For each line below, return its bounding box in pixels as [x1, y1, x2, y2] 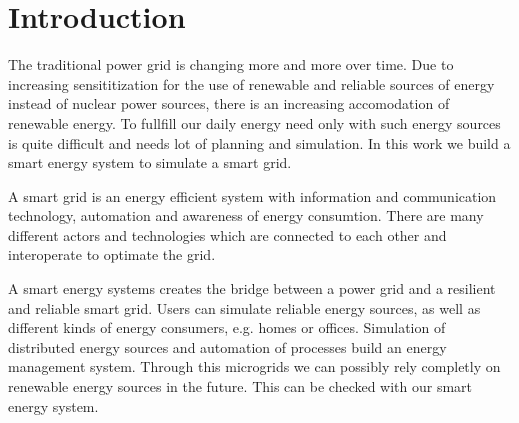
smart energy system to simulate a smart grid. [8, 152, 292, 173]
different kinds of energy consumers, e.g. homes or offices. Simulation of [8, 317, 446, 338]
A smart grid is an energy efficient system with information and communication [8, 185, 497, 206]
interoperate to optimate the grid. [8, 244, 216, 265]
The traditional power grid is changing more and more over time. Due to [8, 54, 454, 75]
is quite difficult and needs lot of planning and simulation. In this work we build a [8, 132, 511, 153]
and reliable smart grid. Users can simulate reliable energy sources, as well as [8, 297, 481, 318]
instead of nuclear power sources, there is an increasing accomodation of [8, 93, 450, 114]
